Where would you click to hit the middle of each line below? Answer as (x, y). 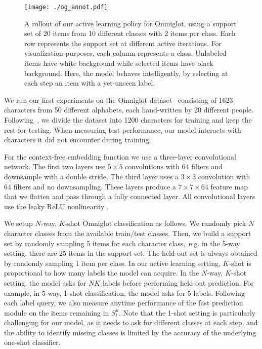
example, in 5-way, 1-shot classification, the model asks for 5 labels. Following (124, 293)
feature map (229, 186)
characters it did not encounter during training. (78, 140)
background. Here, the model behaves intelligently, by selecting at (126, 73)
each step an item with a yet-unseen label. (90, 83)
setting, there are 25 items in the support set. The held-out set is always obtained (131, 253)
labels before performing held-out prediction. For (178, 282)
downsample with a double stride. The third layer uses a (91, 176)
